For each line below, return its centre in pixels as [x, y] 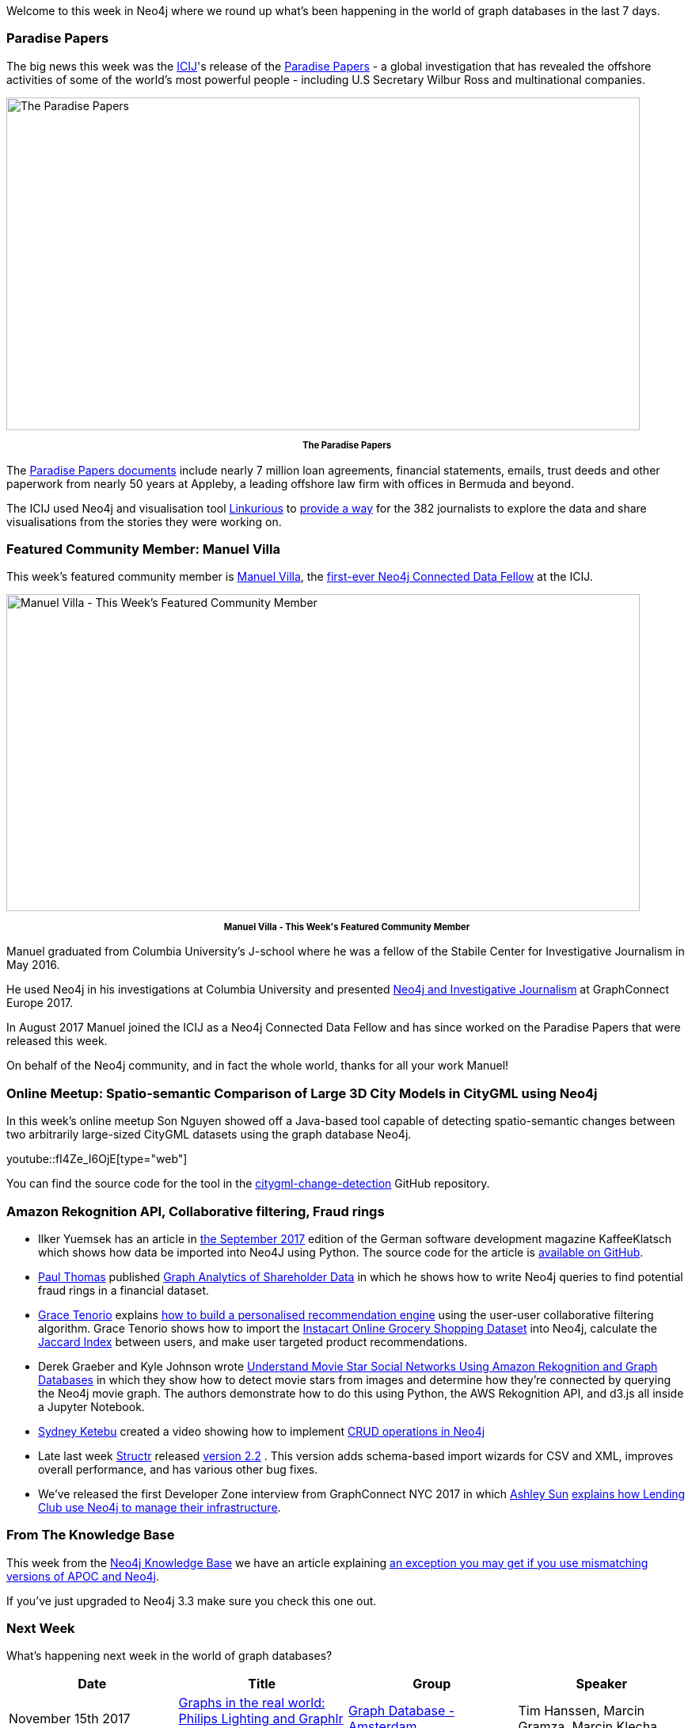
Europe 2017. [40, 1003]
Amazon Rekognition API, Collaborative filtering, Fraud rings [196, 1211]
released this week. [57, 1041]
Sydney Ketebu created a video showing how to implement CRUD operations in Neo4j [262, 1431]
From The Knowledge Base [91, 1535]
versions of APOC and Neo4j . [83, 1576]
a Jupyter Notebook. [91, 1406]
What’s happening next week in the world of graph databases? [169, 1656]
